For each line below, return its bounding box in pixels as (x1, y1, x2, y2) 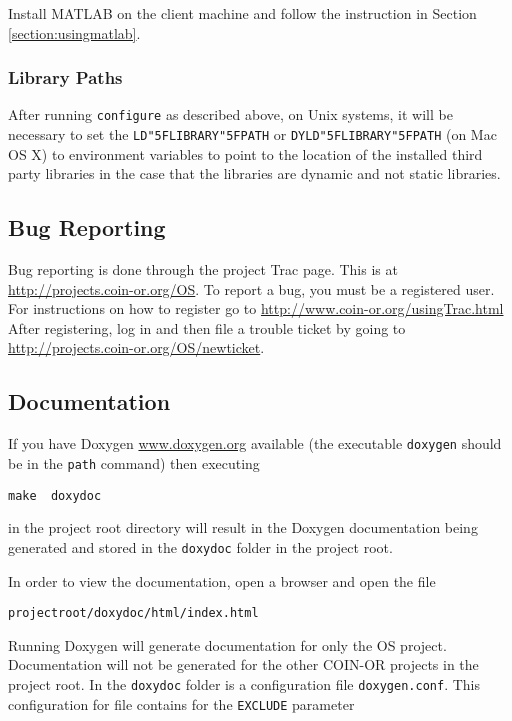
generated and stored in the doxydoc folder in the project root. (8, 536, 393, 557)
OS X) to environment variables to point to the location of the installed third (8, 143, 483, 164)
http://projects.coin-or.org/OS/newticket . (8, 337, 265, 358)
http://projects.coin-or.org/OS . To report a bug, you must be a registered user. (8, 278, 495, 299)
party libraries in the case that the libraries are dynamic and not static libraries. (8, 163, 501, 184)
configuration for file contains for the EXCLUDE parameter (8, 693, 355, 714)
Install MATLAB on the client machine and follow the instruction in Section (8, 3, 477, 23)
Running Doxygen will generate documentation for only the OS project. (8, 634, 447, 655)
